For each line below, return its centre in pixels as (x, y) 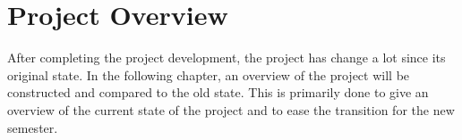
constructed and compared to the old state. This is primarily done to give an (218, 92)
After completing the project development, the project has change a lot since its (227, 58)
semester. (33, 127)
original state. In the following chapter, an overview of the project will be (209, 74)
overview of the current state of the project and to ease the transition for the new (231, 109)
